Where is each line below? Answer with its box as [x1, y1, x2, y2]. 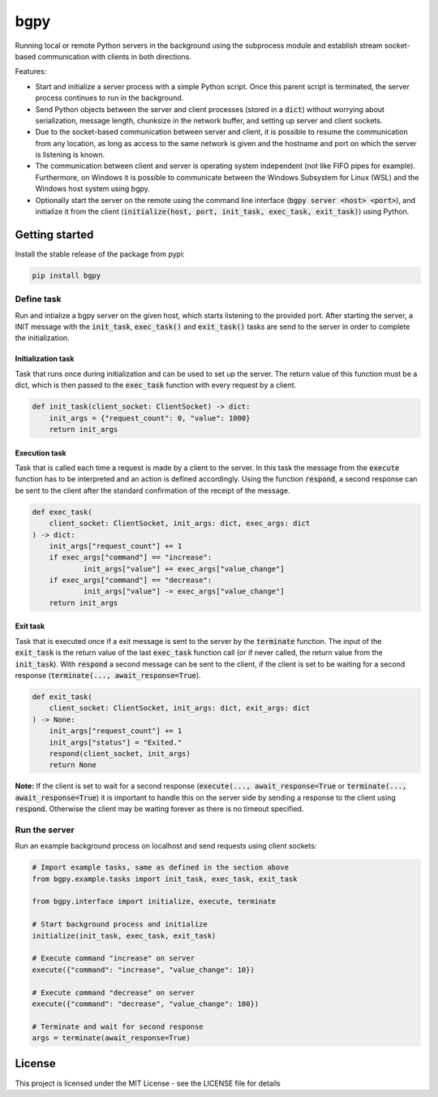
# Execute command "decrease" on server [32, 987, 195, 997]
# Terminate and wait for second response [32, 1021, 204, 1031]
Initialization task [15, 354, 75, 364]
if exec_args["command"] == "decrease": [49, 576, 213, 585]
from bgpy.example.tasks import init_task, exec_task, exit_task [32, 874, 298, 883]
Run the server [15, 824, 75, 836]
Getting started [15, 227, 94, 241]
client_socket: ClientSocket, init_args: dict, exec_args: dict [49, 519, 311, 528]
